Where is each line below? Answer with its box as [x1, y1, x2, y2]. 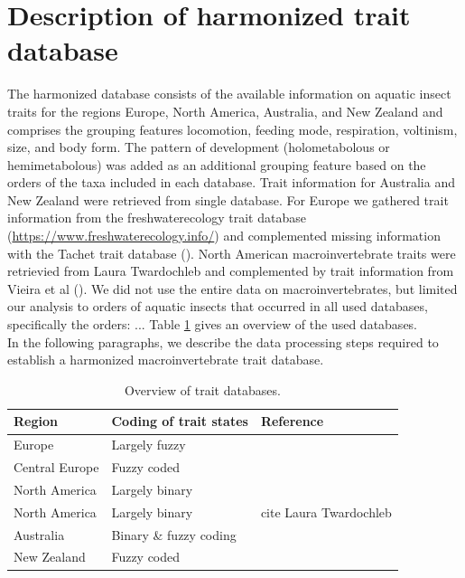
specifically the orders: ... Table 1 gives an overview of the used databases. [7, 315, 418, 334]
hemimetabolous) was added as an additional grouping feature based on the [7, 155, 426, 174]
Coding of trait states [111, 412, 248, 431]
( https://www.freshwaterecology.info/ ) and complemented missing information [7, 226, 441, 245]
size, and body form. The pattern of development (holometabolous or [7, 137, 390, 156]
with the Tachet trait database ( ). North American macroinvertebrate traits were [7, 243, 456, 262]
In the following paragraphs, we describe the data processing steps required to [7, 332, 439, 351]
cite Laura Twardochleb [260, 502, 392, 521]
